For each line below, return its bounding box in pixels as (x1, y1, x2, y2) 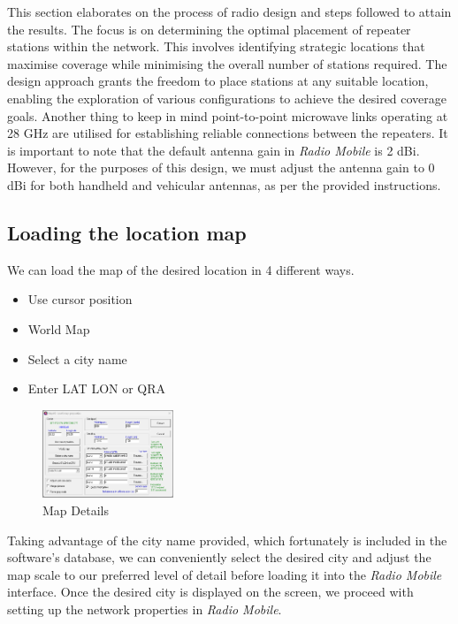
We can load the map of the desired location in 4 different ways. (7, 260, 355, 278)
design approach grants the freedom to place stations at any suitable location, (7, 72, 429, 90)
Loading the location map (7, 218, 247, 246)
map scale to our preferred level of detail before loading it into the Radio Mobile (7, 565, 442, 583)
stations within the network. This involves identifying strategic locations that (7, 37, 425, 56)
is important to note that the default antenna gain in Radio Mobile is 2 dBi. (7, 141, 420, 159)
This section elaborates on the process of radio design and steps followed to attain (7, 3, 452, 20)
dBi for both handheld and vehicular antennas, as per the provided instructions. (7, 175, 441, 194)
